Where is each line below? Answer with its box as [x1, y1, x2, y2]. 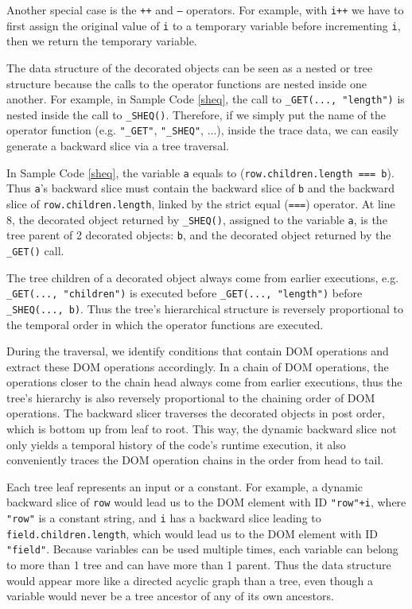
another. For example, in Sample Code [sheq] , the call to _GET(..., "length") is [6, 91, 405, 107]
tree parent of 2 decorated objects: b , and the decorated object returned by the [6, 227, 391, 243]
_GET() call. [6, 242, 64, 258]
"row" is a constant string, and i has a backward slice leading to [6, 510, 321, 526]
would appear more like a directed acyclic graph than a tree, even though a [6, 572, 374, 588]
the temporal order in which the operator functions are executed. [6, 316, 324, 332]
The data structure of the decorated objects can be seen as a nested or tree [6, 59, 373, 76]
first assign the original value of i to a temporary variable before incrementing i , [6, 17, 401, 33]
